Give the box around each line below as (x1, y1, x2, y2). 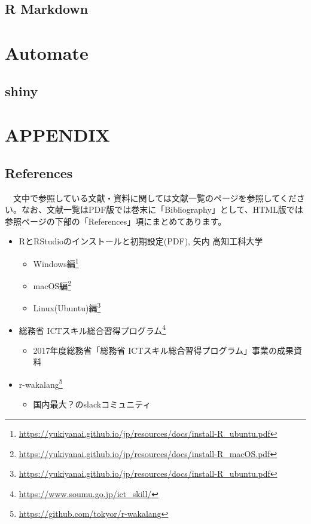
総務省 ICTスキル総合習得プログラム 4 (19, 322, 166, 336)
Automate (5, 40, 89, 65)
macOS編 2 (33, 278, 71, 292)
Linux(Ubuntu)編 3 (33, 300, 101, 314)
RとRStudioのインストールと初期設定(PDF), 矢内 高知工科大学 (19, 235, 263, 247)
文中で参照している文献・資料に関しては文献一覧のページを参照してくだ (13, 191, 297, 204)
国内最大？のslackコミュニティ (33, 398, 151, 410)
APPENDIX (5, 122, 110, 147)
